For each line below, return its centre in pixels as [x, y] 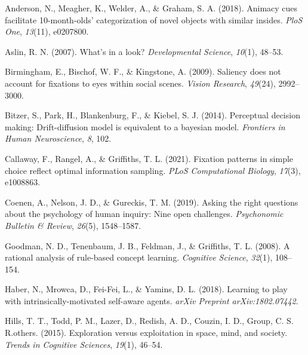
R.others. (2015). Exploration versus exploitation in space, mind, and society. [146, 333]
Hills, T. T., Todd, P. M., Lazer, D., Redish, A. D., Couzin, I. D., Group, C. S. [149, 321]
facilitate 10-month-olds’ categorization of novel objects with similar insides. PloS [154, 19]
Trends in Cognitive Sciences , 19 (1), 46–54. [84, 344]
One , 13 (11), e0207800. [47, 31]
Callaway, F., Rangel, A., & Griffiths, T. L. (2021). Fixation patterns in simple [149, 158]
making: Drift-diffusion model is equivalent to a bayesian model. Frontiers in [145, 126]
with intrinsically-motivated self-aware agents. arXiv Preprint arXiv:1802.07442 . [152, 300]
